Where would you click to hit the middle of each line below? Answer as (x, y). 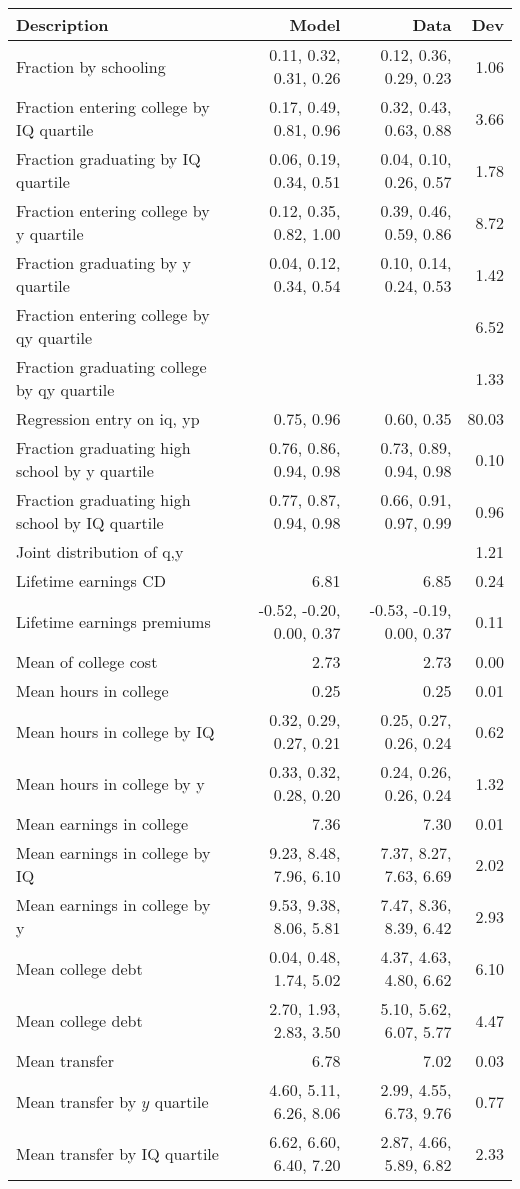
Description (62, 24)
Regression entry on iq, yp (108, 418)
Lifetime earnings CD (91, 580)
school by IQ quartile (90, 522)
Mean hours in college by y (110, 783)
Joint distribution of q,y (100, 551)
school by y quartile (85, 470)
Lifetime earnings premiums (113, 621)
